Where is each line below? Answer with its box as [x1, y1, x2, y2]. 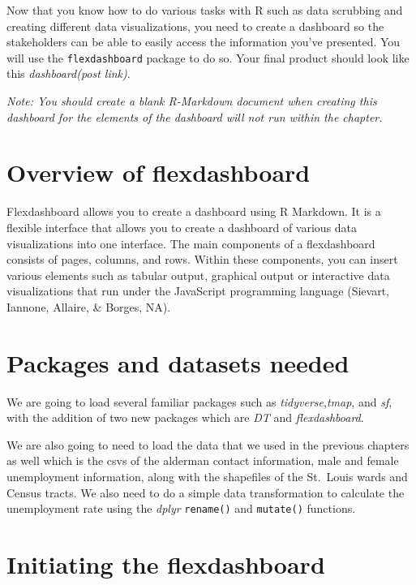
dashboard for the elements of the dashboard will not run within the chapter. [6, 108, 383, 125]
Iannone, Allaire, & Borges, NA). [6, 298, 171, 315]
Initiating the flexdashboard [6, 548, 325, 581]
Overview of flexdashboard [6, 156, 311, 189]
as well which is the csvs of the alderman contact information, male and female [6, 452, 399, 469]
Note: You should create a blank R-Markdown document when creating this [6, 92, 377, 110]
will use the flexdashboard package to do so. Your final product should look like [6, 49, 410, 66]
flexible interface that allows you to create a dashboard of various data [6, 218, 358, 235]
